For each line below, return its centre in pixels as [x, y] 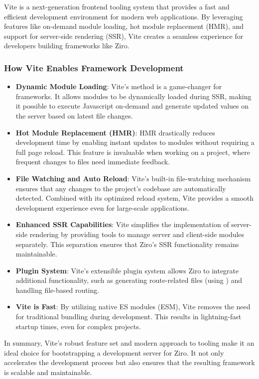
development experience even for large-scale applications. [102, 207]
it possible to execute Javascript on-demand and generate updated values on [132, 106]
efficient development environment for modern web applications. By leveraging [124, 16]
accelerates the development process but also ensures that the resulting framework [129, 362]
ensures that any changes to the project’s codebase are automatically [121, 188]
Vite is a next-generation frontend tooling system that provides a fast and [117, 6]
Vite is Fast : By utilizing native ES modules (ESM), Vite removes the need [133, 307]
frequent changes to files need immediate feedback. [93, 162]
